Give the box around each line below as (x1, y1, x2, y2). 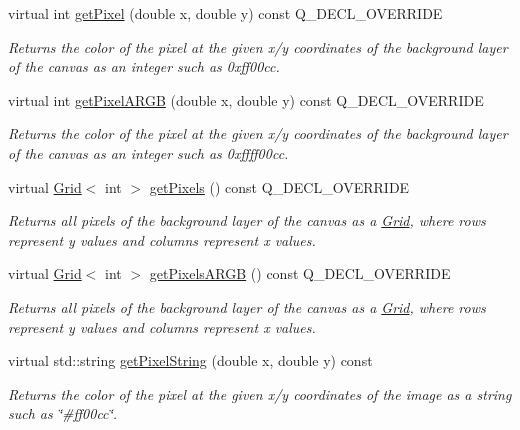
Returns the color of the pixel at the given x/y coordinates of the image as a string (8, 383, 512, 404)
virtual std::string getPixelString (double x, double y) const (8, 350, 373, 371)
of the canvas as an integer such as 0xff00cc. (8, 56, 280, 77)
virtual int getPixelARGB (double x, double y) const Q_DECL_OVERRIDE (8, 89, 484, 110)
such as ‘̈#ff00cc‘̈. (8, 403, 118, 424)
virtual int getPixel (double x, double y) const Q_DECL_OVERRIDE (8, 3, 443, 23)
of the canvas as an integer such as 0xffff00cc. (8, 142, 289, 163)
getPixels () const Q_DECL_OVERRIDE (149, 176, 410, 197)
